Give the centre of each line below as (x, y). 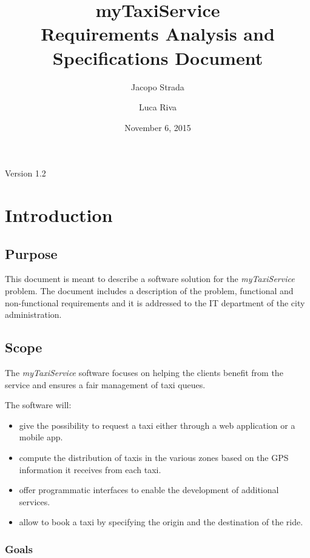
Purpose (31, 253)
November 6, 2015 (158, 127)
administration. (33, 314)
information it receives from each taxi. (90, 469)
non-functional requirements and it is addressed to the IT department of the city (155, 302)
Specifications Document (158, 57)
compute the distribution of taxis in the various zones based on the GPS (154, 457)
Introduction (59, 215)
